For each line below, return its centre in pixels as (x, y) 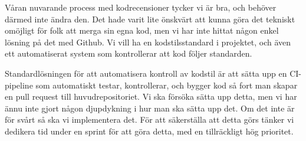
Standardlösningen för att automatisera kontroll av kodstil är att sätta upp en (146, 73)
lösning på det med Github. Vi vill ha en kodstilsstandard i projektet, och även (148, 42)
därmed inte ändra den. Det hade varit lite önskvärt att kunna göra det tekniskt (150, 19)
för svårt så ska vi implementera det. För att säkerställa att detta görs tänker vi (149, 119)
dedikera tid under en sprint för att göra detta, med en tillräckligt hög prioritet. (149, 131)
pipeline (19, 85)
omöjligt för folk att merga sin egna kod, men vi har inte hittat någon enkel (142, 30)
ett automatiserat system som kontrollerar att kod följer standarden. (129, 53)
